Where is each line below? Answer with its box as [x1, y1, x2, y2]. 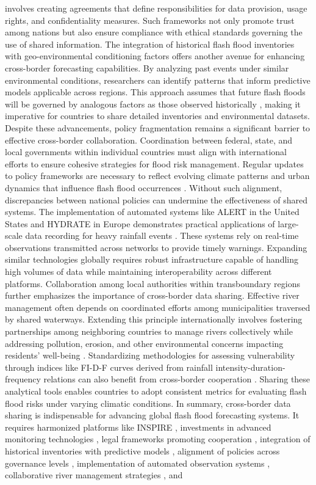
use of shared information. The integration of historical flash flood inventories [5, 37, 295, 50]
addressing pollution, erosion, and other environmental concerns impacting [5, 337, 284, 349]
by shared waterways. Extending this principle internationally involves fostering [5, 313, 303, 326]
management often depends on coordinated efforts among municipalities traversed [5, 301, 311, 313]
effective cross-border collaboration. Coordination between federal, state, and [5, 133, 293, 146]
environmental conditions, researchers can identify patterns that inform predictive [5, 73, 311, 86]
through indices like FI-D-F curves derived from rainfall [5, 360, 213, 373]
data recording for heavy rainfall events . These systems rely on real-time [25, 229, 299, 242]
